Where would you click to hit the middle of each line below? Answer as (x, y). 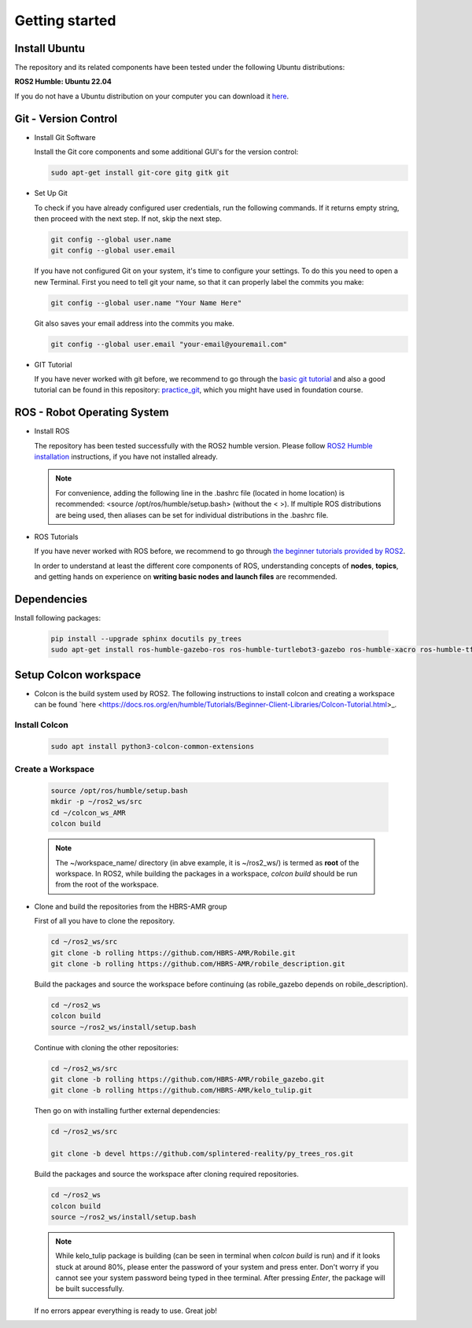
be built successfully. (90, 1289)
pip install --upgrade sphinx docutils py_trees (146, 639)
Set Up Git (51, 194)
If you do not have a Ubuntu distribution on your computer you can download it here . (152, 96)
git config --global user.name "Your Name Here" (146, 302)
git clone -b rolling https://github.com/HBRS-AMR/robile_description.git (198, 963)
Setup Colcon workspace (78, 675)
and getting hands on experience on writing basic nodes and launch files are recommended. (186, 577)
